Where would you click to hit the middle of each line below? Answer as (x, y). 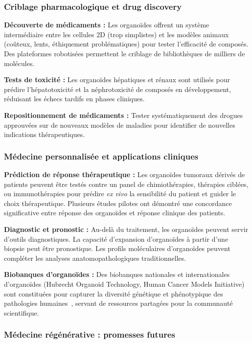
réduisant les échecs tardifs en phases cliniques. (74, 99)
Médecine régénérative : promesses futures (90, 334)
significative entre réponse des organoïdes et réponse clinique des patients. (115, 213)
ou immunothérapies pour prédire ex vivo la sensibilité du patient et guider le (120, 194)
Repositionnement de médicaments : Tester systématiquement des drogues (124, 115)
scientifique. (22, 312)
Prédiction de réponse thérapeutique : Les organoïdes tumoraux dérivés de (125, 174)
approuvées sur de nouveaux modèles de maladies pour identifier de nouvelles (120, 125)
